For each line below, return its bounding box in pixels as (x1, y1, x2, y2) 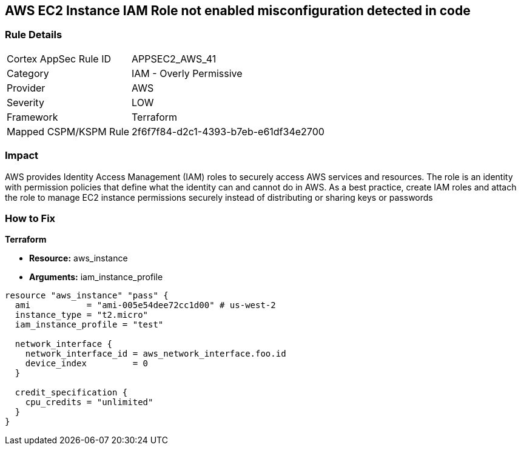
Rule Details (5, 29, 62, 41)
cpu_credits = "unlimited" (25, 397, 153, 408)
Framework (7, 110, 58, 123)
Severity (7, 96, 44, 109)
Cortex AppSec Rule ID (7, 52, 112, 65)
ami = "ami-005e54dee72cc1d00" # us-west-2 (15, 300, 276, 311)
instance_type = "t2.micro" (15, 310, 149, 320)
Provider (7, 81, 45, 94)
